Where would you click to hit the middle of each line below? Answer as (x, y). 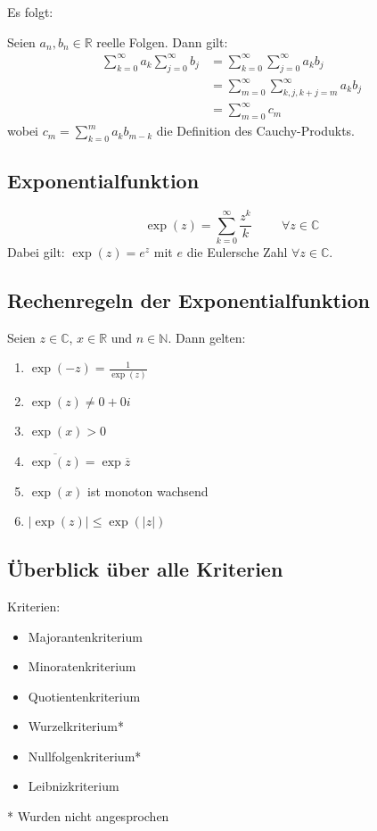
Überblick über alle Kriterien (145, 569)
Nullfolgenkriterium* (85, 756)
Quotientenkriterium (84, 696)
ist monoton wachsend (148, 490)
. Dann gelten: (207, 337)
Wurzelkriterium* (76, 726)
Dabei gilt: (36, 252)
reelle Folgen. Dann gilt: (162, 42)
